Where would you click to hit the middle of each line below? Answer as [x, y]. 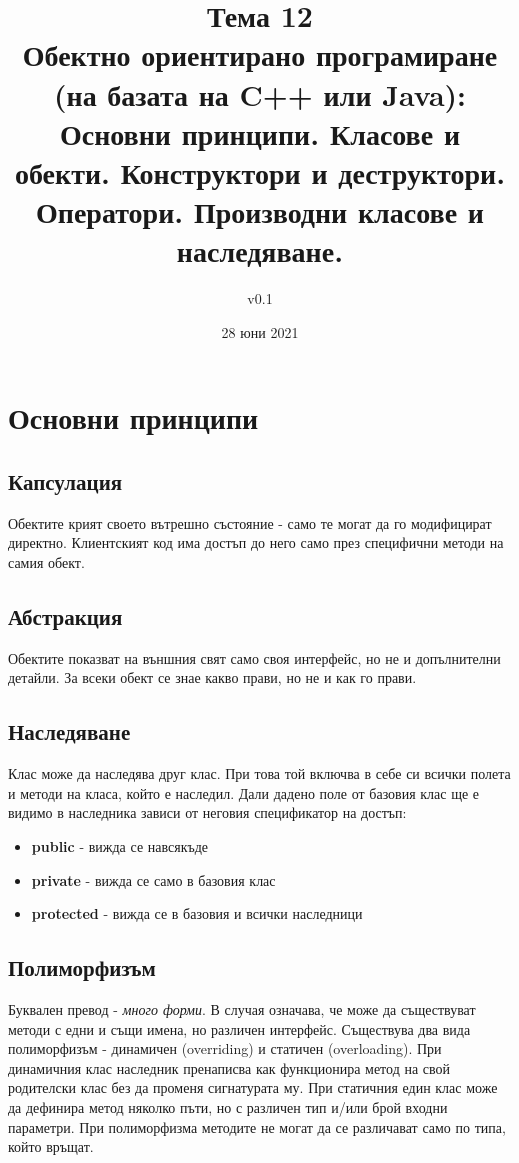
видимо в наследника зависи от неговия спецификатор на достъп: [207, 812]
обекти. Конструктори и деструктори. [260, 171]
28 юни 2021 [260, 331]
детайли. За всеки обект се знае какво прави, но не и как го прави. [212, 677]
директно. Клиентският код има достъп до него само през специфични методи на [256, 542]
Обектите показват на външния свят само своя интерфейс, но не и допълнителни [254, 657]
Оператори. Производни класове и [260, 211]
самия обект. [46, 562]
